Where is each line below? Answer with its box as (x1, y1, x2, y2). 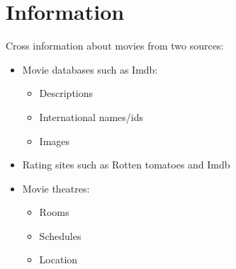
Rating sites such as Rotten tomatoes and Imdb (22, 157, 230, 172)
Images (39, 133, 70, 148)
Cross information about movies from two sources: (6, 38, 224, 53)
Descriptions (39, 86, 94, 101)
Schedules (39, 228, 82, 243)
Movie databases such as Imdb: (22, 62, 158, 76)
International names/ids (39, 109, 144, 124)
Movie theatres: (22, 181, 90, 195)
